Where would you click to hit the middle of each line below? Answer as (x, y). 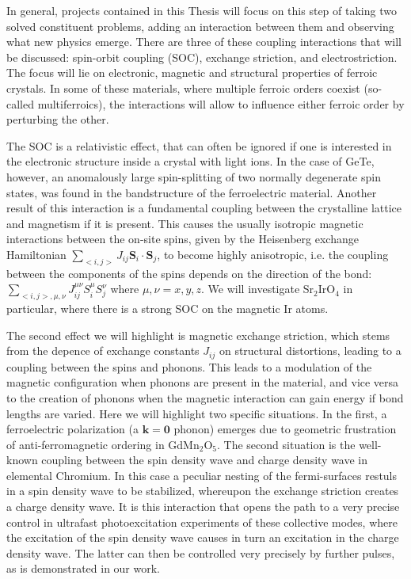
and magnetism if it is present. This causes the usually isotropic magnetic (185, 223)
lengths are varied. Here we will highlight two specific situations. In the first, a (197, 413)
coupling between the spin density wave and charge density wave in (205, 460)
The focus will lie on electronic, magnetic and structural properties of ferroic (192, 72)
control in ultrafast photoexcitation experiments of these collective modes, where (202, 522)
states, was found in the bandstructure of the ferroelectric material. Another (192, 192)
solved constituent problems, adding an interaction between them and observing (200, 26)
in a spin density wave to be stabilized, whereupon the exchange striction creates (203, 491)
